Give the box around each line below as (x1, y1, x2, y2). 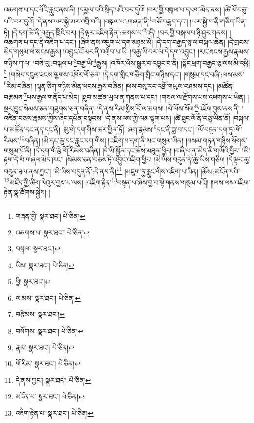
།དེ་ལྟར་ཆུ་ (227, 155, 250, 165)
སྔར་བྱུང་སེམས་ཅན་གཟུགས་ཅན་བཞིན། (4, 103, 95, 113)
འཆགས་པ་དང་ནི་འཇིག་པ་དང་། (4, 37, 77, 47)
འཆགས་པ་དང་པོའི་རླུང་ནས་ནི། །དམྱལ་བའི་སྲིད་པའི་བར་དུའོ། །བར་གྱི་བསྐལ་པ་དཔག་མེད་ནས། (4, 4, 221, 14)
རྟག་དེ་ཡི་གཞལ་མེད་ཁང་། (4, 155, 64, 165)
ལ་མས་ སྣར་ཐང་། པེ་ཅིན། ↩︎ (15, 292, 81, 303)
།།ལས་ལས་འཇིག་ (211, 177, 250, 187)
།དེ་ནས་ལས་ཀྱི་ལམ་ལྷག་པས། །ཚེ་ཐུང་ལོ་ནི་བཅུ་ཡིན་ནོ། (105, 112, 231, 123)
